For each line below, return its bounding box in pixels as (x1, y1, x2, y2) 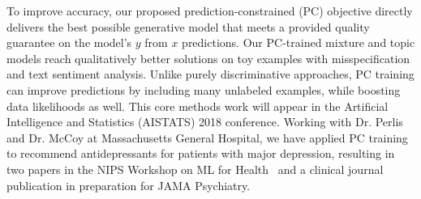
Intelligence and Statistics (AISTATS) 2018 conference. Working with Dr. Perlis (6, 113, 403, 130)
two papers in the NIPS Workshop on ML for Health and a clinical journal (6, 160, 384, 177)
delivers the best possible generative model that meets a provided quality (6, 18, 370, 35)
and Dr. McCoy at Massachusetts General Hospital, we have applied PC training (6, 129, 408, 146)
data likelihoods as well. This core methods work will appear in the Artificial (6, 97, 389, 114)
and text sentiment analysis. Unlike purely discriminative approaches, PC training (6, 66, 415, 83)
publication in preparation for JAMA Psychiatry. (6, 176, 251, 193)
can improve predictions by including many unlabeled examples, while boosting (6, 81, 401, 98)
